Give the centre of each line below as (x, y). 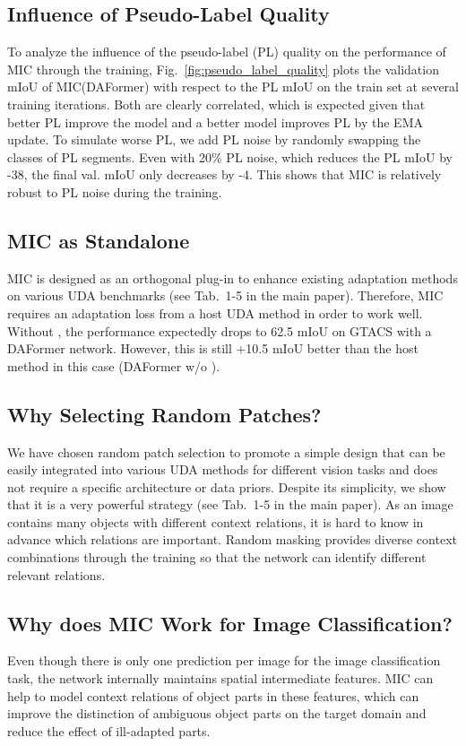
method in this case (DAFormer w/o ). (114, 365)
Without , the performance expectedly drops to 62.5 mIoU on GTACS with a (220, 330)
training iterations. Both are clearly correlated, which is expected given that (216, 104)
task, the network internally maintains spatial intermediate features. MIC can (220, 678)
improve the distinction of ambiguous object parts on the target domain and (217, 713)
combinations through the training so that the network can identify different (217, 557)
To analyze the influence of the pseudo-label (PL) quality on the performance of (227, 52)
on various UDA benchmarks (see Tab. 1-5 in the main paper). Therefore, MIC (225, 295)
